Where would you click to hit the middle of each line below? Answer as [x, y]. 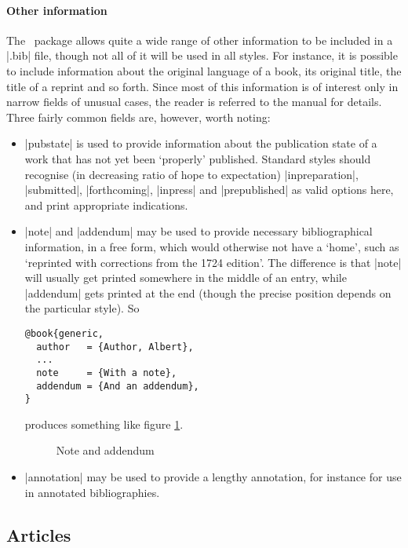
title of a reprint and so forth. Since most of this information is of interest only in [202, 86]
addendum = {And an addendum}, [118, 386]
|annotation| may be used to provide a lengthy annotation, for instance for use [213, 477]
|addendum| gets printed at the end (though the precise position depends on [208, 292]
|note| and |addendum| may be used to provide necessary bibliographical [199, 231]
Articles [39, 534]
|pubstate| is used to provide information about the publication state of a [201, 143]
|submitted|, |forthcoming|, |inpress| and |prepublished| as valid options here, [209, 190]
